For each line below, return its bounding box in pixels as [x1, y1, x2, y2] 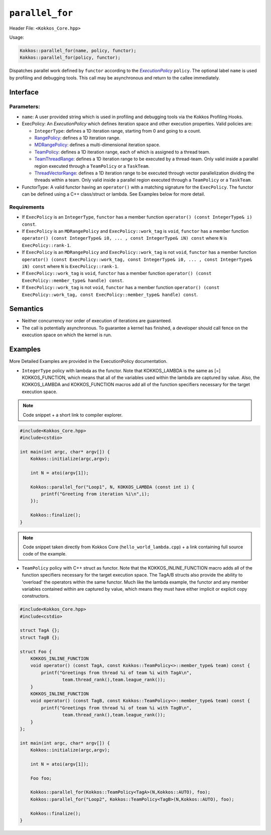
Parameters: [9, 103, 40, 110]
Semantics [9, 305, 44, 313]
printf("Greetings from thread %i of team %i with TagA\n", [41, 670, 192, 676]
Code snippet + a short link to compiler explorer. [23, 412, 123, 418]
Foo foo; [30, 775, 52, 781]
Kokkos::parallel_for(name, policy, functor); [20, 48, 137, 53]
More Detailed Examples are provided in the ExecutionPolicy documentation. [9, 358, 168, 364]
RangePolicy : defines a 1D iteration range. [34, 135, 120, 141]
